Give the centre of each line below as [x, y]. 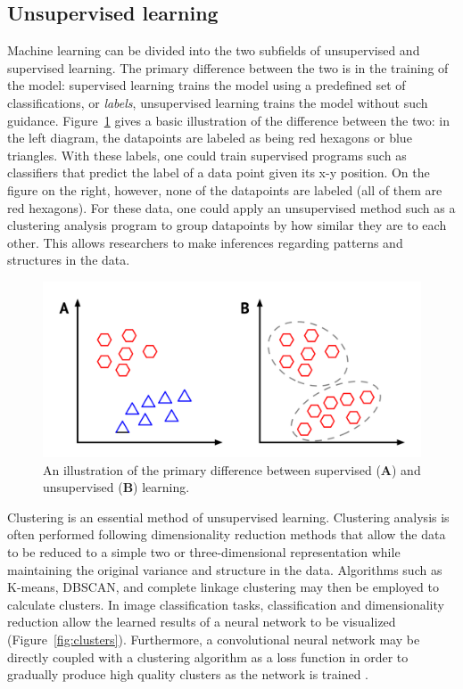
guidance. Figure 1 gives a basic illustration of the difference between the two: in [228, 120]
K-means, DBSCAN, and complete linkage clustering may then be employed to [223, 587]
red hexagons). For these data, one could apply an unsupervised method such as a [231, 207]
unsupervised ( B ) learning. [116, 487]
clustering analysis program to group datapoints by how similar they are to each [227, 225]
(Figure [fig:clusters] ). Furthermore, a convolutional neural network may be [214, 639]
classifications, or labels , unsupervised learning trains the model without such [218, 102]
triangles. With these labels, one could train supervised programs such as [207, 155]
